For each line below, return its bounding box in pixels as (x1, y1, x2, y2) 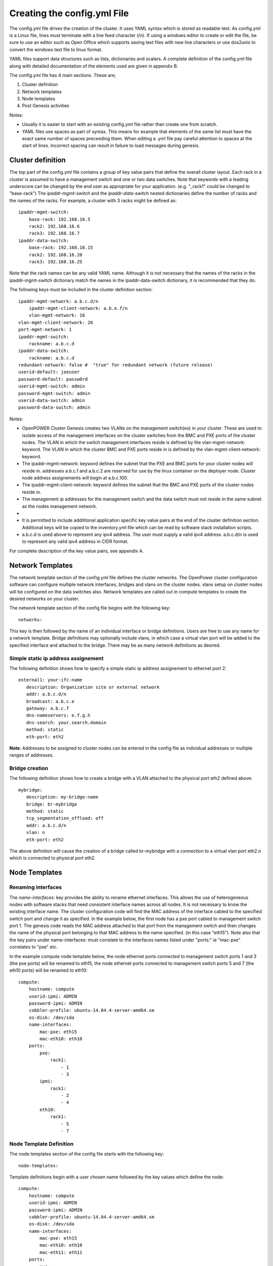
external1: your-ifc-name (18, 677, 83, 683)
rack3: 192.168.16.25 (28, 259, 83, 264)
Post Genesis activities (22, 103, 69, 109)
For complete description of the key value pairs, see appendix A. (9, 547, 144, 554)
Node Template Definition (9, 1140, 74, 1147)
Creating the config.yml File (9, 8, 129, 19)
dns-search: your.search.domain (26, 720, 107, 725)
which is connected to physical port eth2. (9, 855, 96, 861)
